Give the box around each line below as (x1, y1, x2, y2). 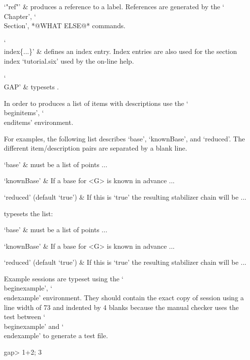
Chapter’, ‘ (4, 11, 36, 21)
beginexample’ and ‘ (4, 321, 64, 331)
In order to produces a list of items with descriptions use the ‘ (4, 98, 188, 108)
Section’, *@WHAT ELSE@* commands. (4, 20, 126, 31)
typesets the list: (4, 208, 53, 218)
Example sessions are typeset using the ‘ (4, 273, 124, 283)
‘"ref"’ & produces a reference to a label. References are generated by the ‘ (4, 1, 224, 11)
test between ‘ (4, 311, 46, 322)
